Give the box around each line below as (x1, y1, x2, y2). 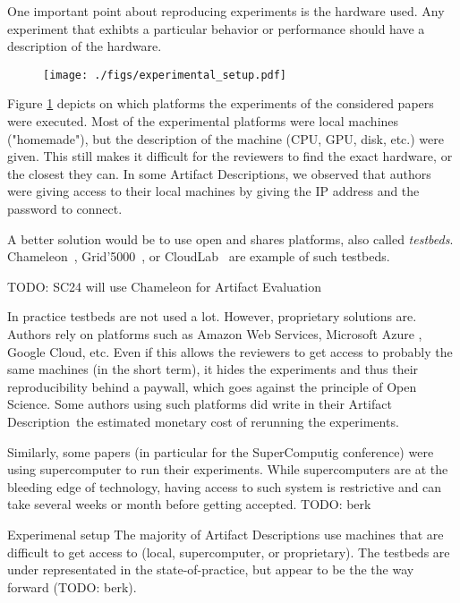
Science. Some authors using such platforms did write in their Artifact (7, 395, 392, 413)
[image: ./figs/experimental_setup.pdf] (43, 68, 287, 81)
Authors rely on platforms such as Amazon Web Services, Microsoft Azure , (7, 324, 422, 343)
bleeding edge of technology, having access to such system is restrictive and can (7, 477, 442, 496)
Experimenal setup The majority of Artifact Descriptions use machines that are (7, 524, 444, 543)
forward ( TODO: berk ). (7, 577, 137, 596)
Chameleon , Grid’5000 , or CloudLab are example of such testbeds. (7, 247, 390, 266)
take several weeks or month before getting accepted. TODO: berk (7, 495, 371, 514)
